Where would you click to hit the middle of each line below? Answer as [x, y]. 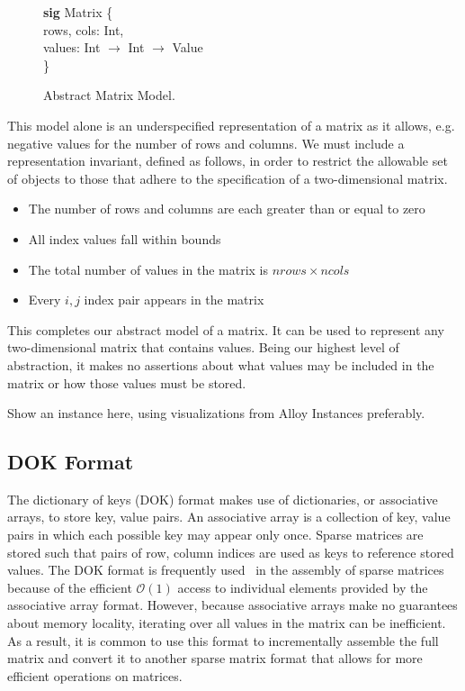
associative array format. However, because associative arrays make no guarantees [232, 605]
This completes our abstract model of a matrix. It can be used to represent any [226, 329]
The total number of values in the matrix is [148, 269]
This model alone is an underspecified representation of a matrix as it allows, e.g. [231, 125]
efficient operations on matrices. [95, 675]
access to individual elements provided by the [303, 587]
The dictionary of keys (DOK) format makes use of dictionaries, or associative [223, 499]
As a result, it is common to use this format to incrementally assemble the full [223, 640]
